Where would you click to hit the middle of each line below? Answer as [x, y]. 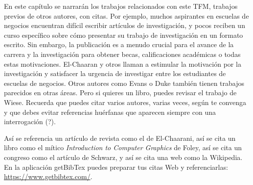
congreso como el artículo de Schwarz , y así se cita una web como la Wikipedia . [123, 157]
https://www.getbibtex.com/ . [48, 176]
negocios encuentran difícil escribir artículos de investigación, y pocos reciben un [125, 25]
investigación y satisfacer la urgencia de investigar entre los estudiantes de [115, 73]
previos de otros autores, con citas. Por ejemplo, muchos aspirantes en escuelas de [126, 15]
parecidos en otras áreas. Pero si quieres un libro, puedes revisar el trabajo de [120, 92]
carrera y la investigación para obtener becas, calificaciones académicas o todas [122, 54]
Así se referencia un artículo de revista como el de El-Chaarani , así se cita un [120, 138]
